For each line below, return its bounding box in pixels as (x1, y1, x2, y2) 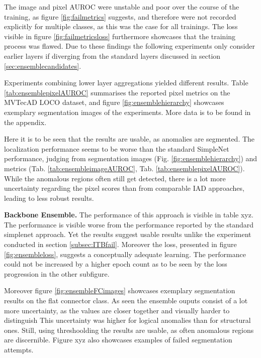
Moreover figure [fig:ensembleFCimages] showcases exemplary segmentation (4, 285, 235, 296)
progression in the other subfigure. (4, 268, 110, 279)
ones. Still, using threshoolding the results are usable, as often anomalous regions (4, 324, 254, 335)
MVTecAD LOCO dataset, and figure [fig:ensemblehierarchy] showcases (4, 97, 224, 107)
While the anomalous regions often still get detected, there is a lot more (4, 173, 226, 183)
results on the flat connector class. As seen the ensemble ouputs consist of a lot (4, 295, 248, 306)
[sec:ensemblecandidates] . (4, 60, 81, 71)
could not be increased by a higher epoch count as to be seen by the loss (4, 259, 227, 269)
